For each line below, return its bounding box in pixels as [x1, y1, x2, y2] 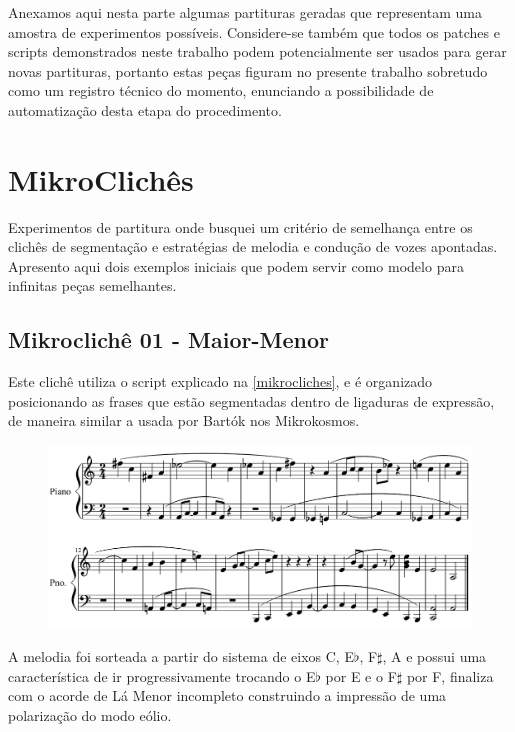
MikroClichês [8, 158, 194, 199]
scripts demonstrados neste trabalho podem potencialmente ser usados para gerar [8, 41, 507, 62]
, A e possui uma [382, 646, 487, 667]
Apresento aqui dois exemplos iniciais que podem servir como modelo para [8, 255, 464, 276]
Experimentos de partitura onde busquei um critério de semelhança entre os [8, 216, 473, 237]
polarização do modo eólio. [8, 704, 172, 725]
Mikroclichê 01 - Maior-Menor [8, 324, 329, 355]
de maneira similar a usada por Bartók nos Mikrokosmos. [8, 410, 360, 431]
